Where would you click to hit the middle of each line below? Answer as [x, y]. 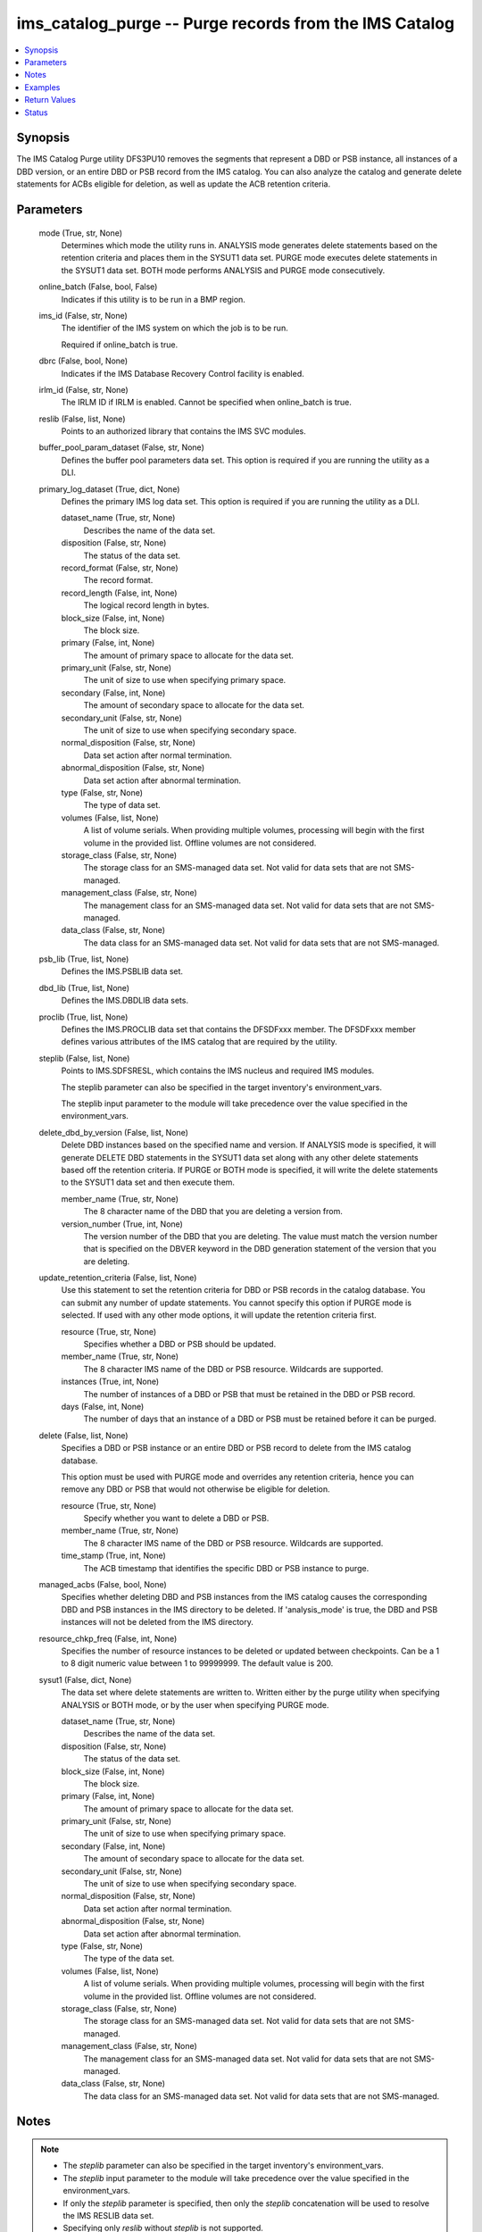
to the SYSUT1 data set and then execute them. [148, 1182]
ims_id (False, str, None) [83, 315]
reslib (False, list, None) [82, 419]
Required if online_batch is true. [120, 345]
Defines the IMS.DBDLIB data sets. [125, 1001]
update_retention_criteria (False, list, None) [118, 1278]
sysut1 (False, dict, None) [85, 1679]
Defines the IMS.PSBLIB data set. [122, 971]
